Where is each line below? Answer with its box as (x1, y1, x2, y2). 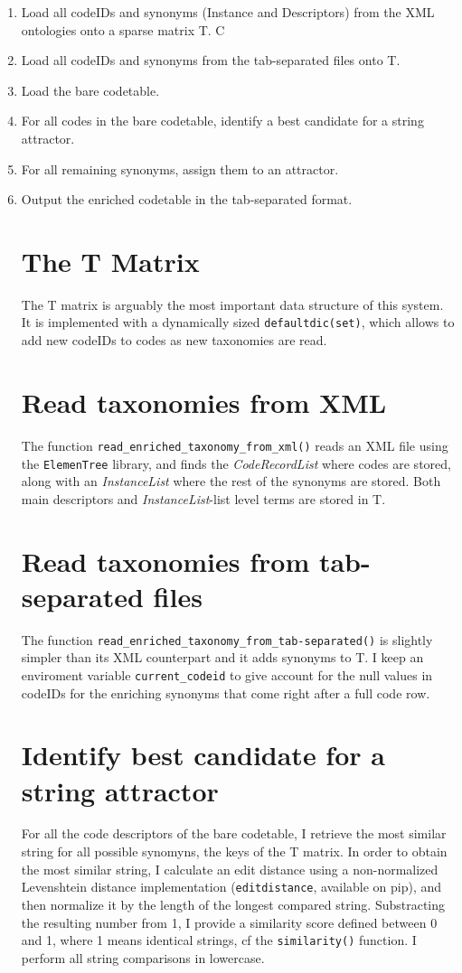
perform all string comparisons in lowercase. (21, 948, 265, 967)
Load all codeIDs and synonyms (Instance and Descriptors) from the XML (21, 3, 435, 21)
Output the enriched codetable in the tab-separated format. (21, 190, 353, 209)
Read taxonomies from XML (21, 383, 387, 420)
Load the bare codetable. (21, 80, 160, 99)
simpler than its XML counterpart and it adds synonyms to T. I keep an (21, 648, 424, 667)
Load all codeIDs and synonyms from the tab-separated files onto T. (21, 51, 401, 70)
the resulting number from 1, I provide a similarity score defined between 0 (21, 912, 438, 931)
